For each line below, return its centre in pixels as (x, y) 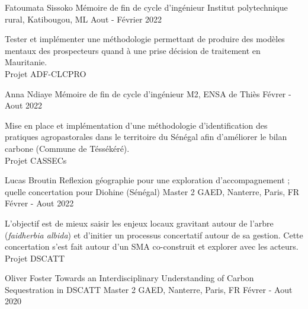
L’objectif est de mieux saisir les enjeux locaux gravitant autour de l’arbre (139, 223)
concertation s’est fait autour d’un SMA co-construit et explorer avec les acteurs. (152, 246)
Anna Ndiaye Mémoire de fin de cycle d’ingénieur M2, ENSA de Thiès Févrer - (148, 93)
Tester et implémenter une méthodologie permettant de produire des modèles (145, 39)
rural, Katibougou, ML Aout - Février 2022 (84, 19)
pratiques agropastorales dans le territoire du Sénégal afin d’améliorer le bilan (146, 137)
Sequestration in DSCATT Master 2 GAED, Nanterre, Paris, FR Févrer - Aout (149, 289)
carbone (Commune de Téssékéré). (67, 148)
